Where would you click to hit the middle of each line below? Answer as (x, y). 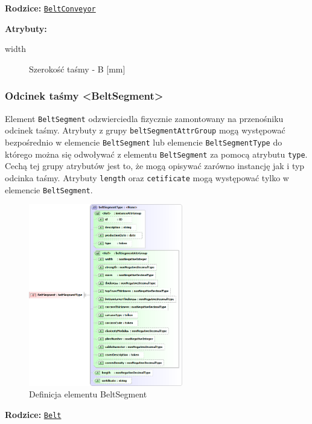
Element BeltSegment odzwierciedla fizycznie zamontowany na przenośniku (144, 118)
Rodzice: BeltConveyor (50, 8)
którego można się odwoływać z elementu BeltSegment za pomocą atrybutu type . (156, 154)
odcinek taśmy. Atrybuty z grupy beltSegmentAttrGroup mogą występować (145, 130)
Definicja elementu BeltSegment (88, 394)
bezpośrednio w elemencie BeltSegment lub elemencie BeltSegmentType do (144, 142)
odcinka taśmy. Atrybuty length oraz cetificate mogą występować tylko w (147, 177)
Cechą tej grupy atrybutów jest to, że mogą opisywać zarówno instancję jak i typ (155, 166)
